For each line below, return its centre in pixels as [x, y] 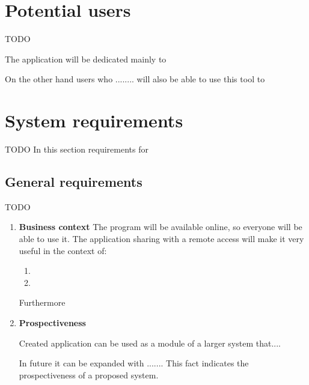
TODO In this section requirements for [77, 149]
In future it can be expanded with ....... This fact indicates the [134, 363]
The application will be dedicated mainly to [86, 59]
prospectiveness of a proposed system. [89, 374]
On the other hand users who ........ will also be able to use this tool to [135, 79]
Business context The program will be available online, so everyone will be [161, 227]
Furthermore [42, 302]
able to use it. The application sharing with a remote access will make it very [161, 239]
